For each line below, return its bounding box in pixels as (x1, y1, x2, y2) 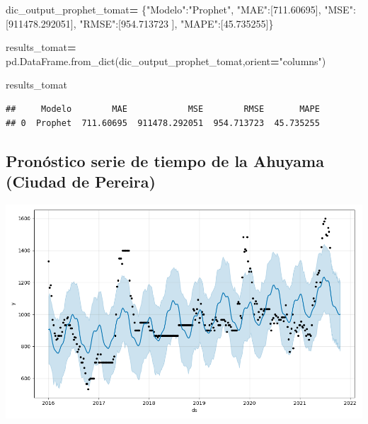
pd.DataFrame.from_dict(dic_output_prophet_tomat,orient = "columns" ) (6, 53, 326, 68)
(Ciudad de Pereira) (6, 170, 156, 192)
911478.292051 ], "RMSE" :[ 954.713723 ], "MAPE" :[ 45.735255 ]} (8, 16, 274, 30)
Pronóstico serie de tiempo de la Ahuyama (6, 149, 324, 171)
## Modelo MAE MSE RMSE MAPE (6, 103, 320, 114)
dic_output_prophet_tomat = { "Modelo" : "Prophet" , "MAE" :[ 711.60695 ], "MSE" (6, 2, 353, 16)
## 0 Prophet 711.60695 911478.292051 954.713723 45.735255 (6, 118, 320, 128)
